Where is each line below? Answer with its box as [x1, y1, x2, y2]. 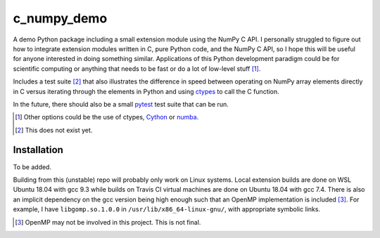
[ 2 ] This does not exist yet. [15, 126, 93, 134]
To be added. [13, 162, 52, 171]
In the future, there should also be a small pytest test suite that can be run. [13, 100, 229, 108]
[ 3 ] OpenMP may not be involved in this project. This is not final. [15, 218, 201, 226]
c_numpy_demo [13, 11, 108, 26]
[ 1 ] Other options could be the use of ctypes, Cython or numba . [15, 113, 199, 121]
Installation [13, 144, 63, 156]
